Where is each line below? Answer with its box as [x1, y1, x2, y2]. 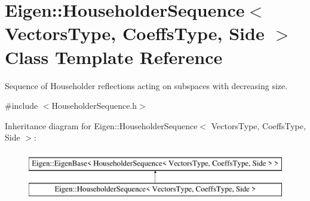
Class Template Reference [5, 44, 223, 69]
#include [5, 99, 38, 112]
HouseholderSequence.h [51, 99, 137, 112]
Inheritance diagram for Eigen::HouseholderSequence [5, 119, 198, 132]
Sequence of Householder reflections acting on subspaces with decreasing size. [5, 79, 288, 92]
